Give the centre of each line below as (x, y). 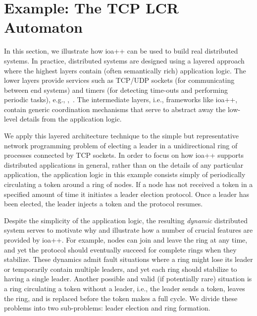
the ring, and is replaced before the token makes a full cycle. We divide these (121, 298)
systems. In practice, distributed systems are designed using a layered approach (124, 60)
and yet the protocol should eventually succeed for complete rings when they (120, 249)
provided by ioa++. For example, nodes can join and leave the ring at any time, (126, 240)
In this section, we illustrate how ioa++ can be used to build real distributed (121, 51)
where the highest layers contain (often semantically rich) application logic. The (125, 70)
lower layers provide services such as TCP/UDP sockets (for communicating (119, 80)
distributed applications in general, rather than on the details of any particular (124, 164)
